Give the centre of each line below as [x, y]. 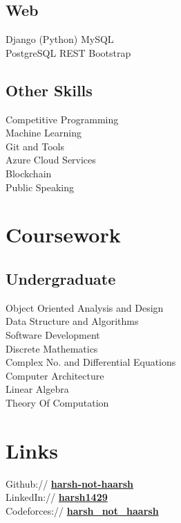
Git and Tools [35, 146]
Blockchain [29, 173]
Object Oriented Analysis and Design [85, 307]
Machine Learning [44, 133]
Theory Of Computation [57, 402]
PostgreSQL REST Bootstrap [68, 52]
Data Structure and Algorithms [72, 321]
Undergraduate [61, 278]
